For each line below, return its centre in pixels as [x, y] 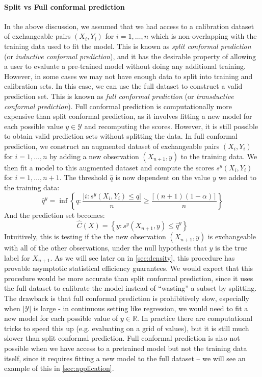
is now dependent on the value [163, 177]
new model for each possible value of [61, 318]
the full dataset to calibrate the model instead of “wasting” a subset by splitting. [130, 288]
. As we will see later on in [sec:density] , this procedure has [142, 257]
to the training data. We [219, 156]
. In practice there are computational [195, 318]
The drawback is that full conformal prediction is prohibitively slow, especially [127, 298]
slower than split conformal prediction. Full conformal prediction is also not [122, 338]
